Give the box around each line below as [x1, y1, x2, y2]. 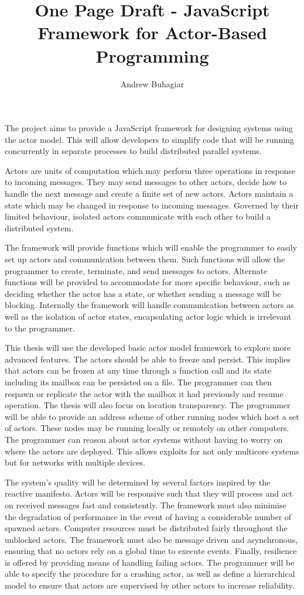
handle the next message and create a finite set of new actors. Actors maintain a [5, 187, 293, 200]
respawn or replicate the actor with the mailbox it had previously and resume [5, 387, 283, 399]
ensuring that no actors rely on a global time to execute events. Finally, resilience [5, 545, 297, 557]
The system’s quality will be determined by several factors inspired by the [5, 476, 271, 488]
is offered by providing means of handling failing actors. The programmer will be [5, 556, 295, 568]
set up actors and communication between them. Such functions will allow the [5, 253, 285, 265]
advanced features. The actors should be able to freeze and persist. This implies [5, 353, 291, 365]
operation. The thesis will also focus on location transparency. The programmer [5, 399, 291, 411]
